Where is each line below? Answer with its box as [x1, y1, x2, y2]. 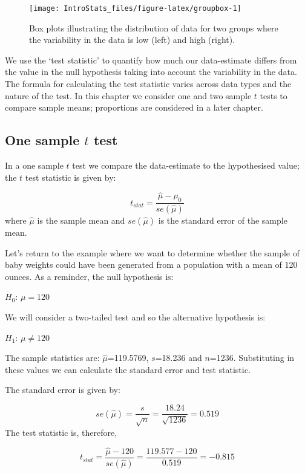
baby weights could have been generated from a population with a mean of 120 [5, 258, 298, 271]
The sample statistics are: [5, 351, 100, 364]
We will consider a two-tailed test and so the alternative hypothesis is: [5, 311, 266, 323]
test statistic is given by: [25, 170, 116, 183]
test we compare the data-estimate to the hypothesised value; [72, 159, 300, 172]
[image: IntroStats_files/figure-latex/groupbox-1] [29, 4, 241, 13]
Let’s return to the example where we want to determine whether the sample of [5, 246, 300, 259]
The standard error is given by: [5, 383, 120, 396]
